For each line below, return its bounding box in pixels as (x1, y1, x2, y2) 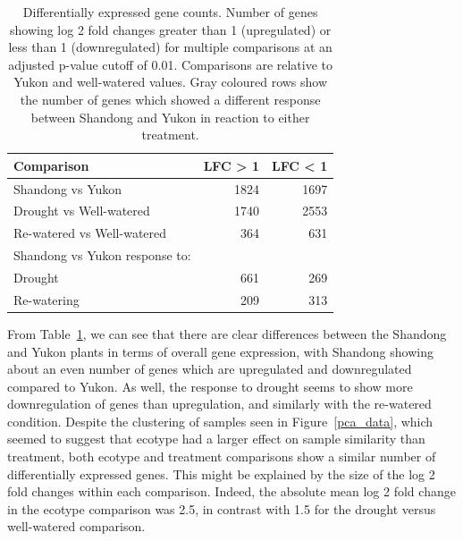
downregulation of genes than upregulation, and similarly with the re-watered (7, 394, 432, 413)
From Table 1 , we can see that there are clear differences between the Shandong (7, 324, 447, 342)
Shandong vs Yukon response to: (13, 246, 191, 265)
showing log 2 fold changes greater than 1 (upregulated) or (9, 20, 332, 38)
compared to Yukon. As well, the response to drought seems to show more (7, 376, 413, 395)
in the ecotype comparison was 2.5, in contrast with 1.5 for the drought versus (7, 499, 436, 518)
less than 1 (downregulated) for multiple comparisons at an (8, 38, 333, 56)
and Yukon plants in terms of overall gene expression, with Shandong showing (7, 342, 434, 360)
